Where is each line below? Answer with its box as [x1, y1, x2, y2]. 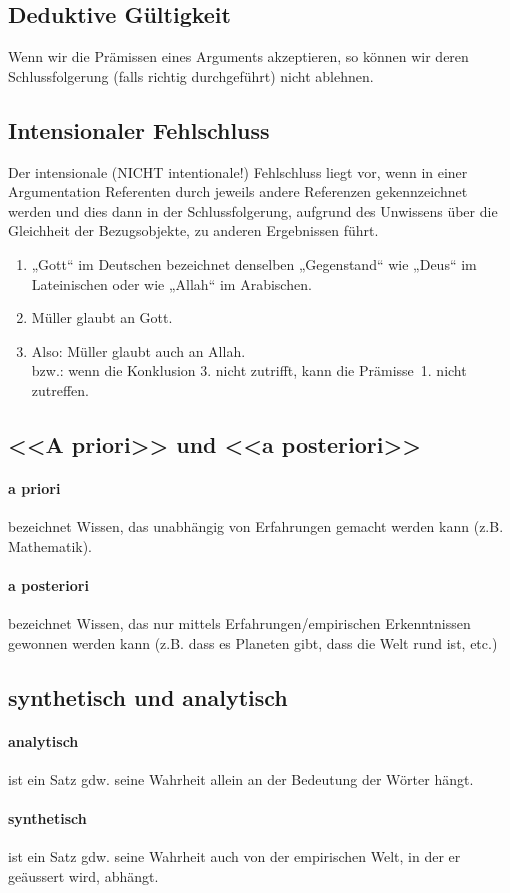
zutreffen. [31, 379, 90, 400]
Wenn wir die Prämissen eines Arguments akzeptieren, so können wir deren [8, 46, 469, 67]
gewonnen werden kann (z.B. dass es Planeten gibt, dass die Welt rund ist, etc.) [8, 632, 498, 653]
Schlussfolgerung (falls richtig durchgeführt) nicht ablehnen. [8, 65, 374, 86]
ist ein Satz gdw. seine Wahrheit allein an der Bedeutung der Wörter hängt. [8, 768, 474, 789]
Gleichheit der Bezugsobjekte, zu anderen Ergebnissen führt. [8, 220, 379, 241]
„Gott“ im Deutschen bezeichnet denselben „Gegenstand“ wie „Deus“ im [31, 253, 477, 274]
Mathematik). [8, 535, 93, 556]
